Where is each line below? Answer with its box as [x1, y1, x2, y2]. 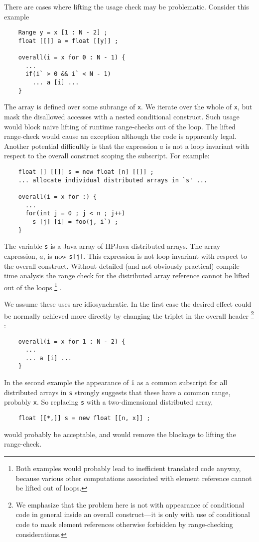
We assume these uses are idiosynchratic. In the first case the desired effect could [4, 299, 252, 309]
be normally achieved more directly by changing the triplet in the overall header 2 [4, 309, 254, 321]
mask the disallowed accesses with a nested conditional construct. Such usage [4, 111, 240, 122]
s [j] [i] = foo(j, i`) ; [32, 218, 119, 225]
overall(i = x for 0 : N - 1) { [18, 54, 126, 61]
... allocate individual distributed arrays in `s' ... [18, 176, 208, 184]
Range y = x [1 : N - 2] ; [18, 29, 108, 36]
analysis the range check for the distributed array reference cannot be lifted [19, 270, 250, 281]
